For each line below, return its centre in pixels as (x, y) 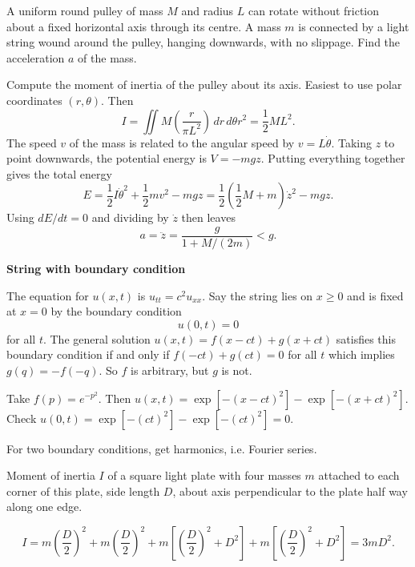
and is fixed (375, 295)
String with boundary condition (96, 268)
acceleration (36, 57)
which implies (361, 354)
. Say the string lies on (258, 295)
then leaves (208, 217)
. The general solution (97, 338)
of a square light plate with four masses (204, 475)
